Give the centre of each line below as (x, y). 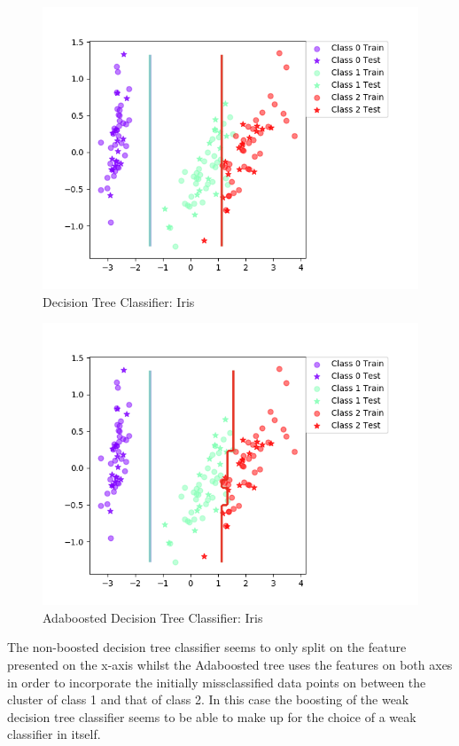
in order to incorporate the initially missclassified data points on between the (217, 682)
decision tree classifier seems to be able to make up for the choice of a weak (212, 716)
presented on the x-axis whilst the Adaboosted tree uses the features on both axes (230, 664)
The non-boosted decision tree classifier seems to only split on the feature (207, 647)
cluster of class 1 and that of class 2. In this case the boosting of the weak (208, 699)
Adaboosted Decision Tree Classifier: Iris (153, 617)
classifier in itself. (54, 734)
